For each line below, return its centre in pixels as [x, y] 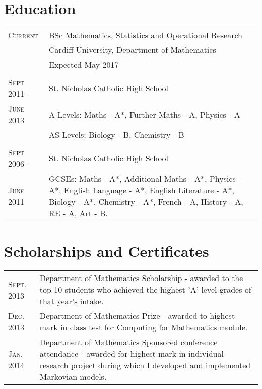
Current [23, 35]
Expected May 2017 [84, 65]
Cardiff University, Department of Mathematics [133, 50]
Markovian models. [73, 377]
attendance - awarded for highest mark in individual [132, 354]
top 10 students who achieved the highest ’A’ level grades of [145, 290]
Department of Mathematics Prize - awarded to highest [137, 316]
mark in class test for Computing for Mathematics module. [144, 327]
